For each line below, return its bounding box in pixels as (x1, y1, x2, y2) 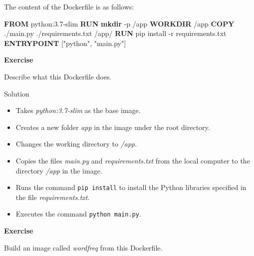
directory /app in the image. (15, 165, 102, 175)
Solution (4, 88, 29, 98)
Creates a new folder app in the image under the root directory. (15, 121, 210, 132)
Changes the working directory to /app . (15, 138, 137, 149)
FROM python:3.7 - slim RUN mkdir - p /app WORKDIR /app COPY (4, 18, 235, 28)
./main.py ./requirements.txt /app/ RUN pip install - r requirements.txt (4, 28, 227, 38)
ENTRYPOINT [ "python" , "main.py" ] (4, 37, 126, 48)
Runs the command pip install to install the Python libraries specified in (15, 182, 247, 192)
